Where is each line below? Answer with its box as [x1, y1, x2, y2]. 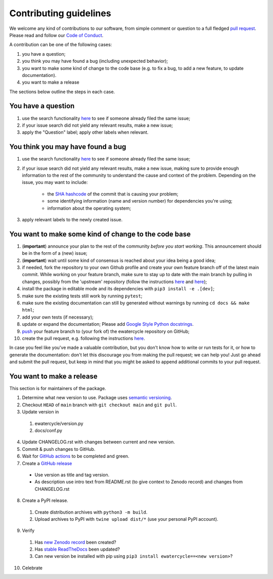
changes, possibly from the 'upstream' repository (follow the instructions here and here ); [22, 279, 207, 285]
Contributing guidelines [9, 8, 111, 19]
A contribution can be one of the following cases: [9, 42, 112, 48]
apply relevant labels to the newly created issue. [22, 217, 123, 222]
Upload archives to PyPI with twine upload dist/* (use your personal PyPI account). [34, 516, 218, 522]
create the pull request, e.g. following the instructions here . [22, 335, 145, 341]
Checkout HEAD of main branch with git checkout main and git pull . [22, 402, 177, 408]
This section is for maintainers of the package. [9, 385, 106, 392]
